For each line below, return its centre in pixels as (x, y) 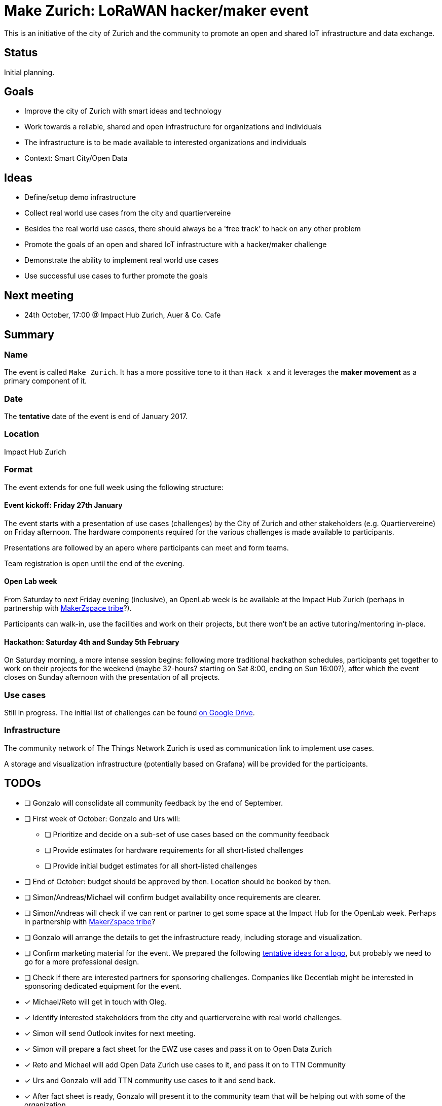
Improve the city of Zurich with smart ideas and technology (123, 111)
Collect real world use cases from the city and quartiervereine (128, 213)
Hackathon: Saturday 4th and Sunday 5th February (92, 642)
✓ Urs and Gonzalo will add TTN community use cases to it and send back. (150, 1080)
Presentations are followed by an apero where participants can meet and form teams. (146, 547)
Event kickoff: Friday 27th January (63, 505)
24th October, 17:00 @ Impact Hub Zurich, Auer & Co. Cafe (123, 315)
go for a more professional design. (82, 961)
